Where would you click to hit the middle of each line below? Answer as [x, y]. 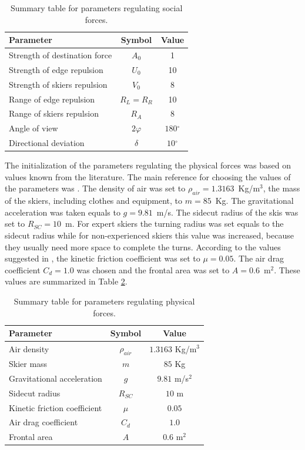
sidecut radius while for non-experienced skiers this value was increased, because [149, 235]
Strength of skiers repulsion [58, 84]
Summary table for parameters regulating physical [104, 301]
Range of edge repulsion [52, 99]
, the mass [281, 188]
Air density [29, 348]
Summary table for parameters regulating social [96, 8]
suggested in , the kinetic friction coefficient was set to [103, 258]
